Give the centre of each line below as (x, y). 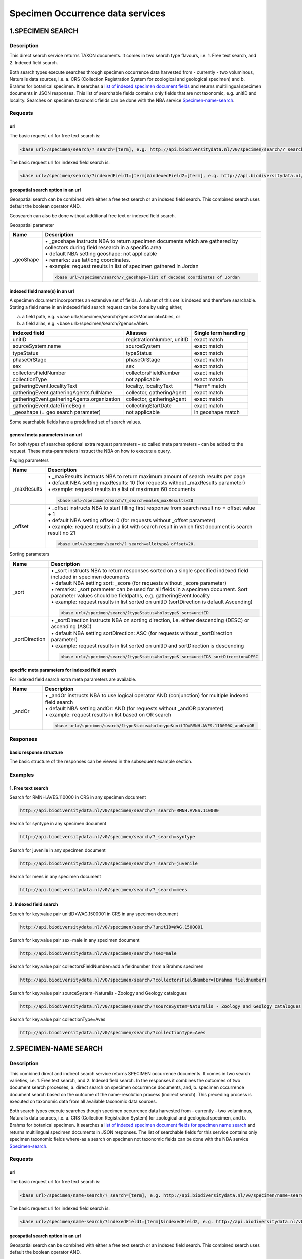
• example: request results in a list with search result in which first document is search (150, 526)
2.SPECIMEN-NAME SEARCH (56, 1049)
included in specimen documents (91, 577)
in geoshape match (217, 412)
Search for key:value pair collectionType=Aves (57, 1019)
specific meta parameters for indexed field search (63, 670)
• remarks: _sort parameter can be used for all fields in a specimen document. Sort (149, 589)
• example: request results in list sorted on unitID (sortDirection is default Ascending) (152, 602)
